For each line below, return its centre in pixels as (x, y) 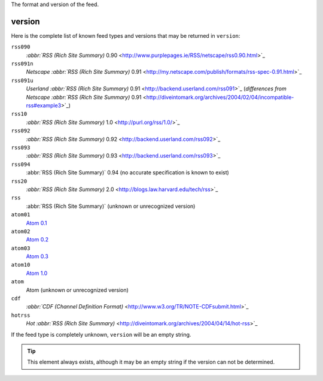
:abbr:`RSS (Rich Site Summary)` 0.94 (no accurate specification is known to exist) (128, 173)
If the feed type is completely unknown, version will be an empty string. (101, 334)
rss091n (22, 64)
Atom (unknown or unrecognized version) (77, 290)
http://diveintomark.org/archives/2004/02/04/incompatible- (220, 97)
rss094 (21, 164)
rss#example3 (44, 105)
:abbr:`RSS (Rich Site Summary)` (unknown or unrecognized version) (111, 206)
